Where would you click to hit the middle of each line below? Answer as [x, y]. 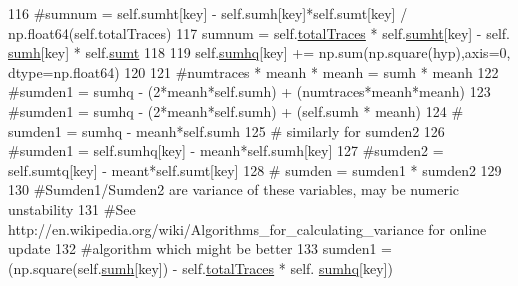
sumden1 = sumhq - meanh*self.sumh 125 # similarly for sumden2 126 [226, 130]
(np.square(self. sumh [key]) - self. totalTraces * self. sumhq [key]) [200, 267]
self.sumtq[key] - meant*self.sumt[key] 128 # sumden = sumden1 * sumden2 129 [255, 169]
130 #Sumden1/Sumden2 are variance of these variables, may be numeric [234, 189]
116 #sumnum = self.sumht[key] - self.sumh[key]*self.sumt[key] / [208, 13]
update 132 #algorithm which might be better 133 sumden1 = [200, 248]
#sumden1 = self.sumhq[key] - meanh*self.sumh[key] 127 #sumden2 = [226, 150]
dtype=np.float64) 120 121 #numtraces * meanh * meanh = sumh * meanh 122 [253, 71]
